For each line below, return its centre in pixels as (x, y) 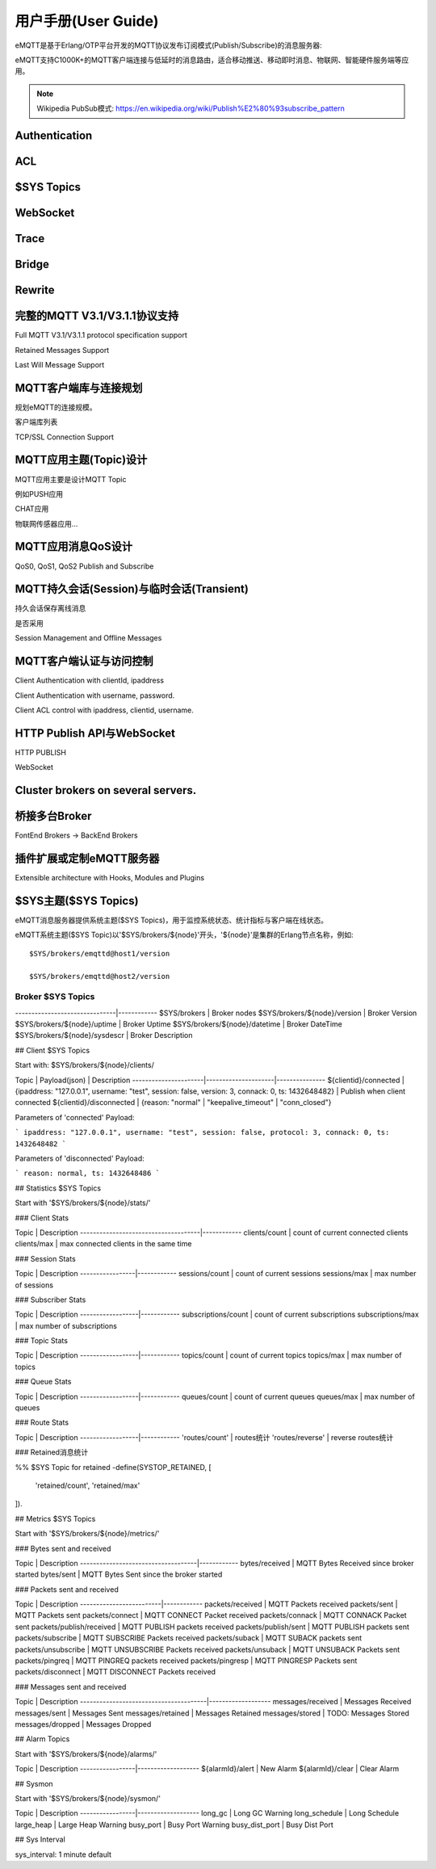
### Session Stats (45, 1258)
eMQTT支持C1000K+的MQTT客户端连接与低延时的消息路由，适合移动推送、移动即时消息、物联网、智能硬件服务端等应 (212, 60)
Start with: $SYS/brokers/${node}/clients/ (85, 1065)
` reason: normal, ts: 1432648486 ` (88, 1174)
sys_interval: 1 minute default (63, 1854)
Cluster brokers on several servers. (106, 790)
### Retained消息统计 (52, 1452)
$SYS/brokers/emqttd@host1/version (100, 953)
